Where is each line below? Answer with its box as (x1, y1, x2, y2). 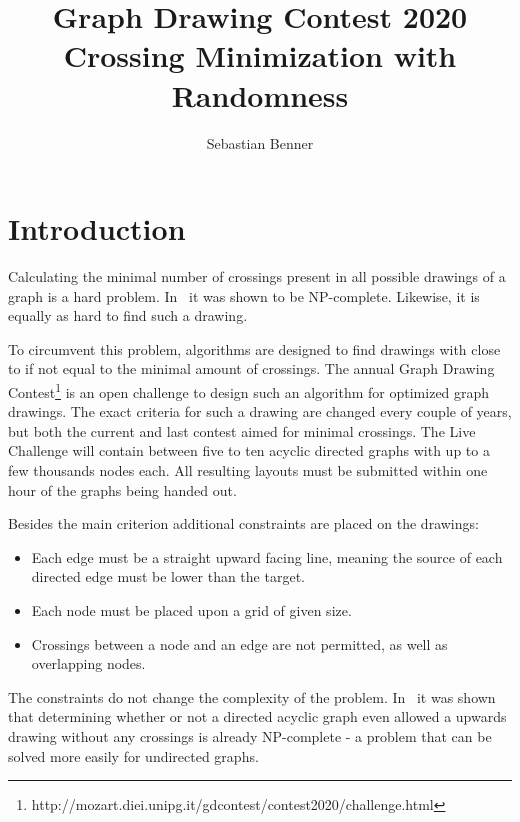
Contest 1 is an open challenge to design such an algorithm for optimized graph (8, 379, 490, 402)
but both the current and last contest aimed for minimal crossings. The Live (8, 420, 476, 441)
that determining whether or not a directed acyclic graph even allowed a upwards (8, 706, 507, 727)
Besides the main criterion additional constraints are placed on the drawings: (8, 513, 479, 534)
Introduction (8, 208, 186, 249)
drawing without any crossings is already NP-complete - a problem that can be (8, 725, 492, 746)
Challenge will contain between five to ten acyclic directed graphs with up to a (8, 440, 490, 461)
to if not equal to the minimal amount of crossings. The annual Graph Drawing (8, 358, 495, 379)
